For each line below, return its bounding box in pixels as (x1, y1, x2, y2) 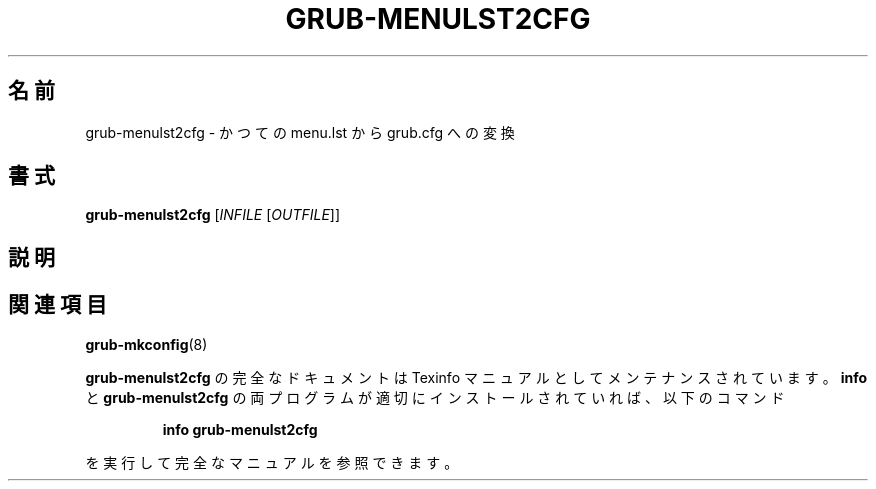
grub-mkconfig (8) (85, 335, 208, 353)
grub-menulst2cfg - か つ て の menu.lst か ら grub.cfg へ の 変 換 (85, 123, 515, 141)
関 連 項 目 (8, 292, 107, 318)
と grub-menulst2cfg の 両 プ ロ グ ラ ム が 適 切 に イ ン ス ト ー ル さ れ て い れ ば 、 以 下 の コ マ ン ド (85, 388, 785, 406)
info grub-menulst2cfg (162, 420, 318, 438)
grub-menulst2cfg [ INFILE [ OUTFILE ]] (85, 206, 341, 224)
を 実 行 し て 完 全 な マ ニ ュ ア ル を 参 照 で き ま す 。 (85, 453, 459, 471)
